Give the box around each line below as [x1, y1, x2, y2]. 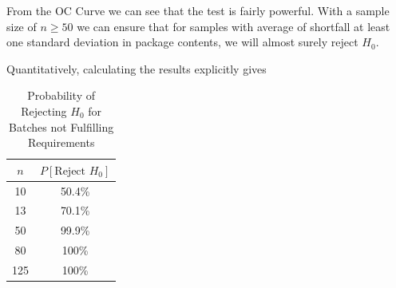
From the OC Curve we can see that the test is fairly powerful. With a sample [6, 2, 390, 18]
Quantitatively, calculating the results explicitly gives [6, 60, 267, 77]
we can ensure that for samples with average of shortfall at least [77, 18, 390, 34]
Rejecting [21, 102, 67, 119]
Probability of [27, 87, 95, 104]
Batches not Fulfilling [9, 118, 114, 135]
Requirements [27, 134, 95, 151]
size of [6, 18, 37, 34]
